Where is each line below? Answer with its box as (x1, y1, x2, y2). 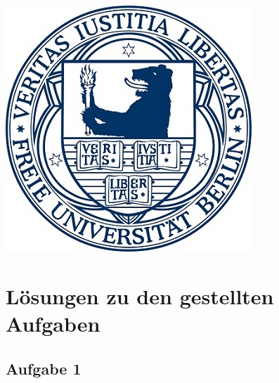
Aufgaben (6, 309, 100, 337)
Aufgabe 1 (6, 357, 82, 379)
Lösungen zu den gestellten (6, 281, 274, 310)
